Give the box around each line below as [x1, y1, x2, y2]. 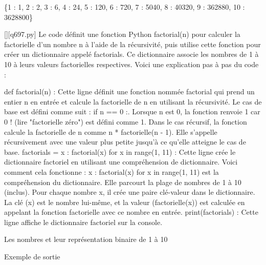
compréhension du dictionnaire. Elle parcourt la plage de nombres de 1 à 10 [4, 176, 241, 187]
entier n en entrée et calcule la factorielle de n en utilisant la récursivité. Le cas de [4, 96, 262, 107]
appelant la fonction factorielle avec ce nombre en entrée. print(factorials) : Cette [4, 207, 258, 217]
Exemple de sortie [4, 251, 60, 262]
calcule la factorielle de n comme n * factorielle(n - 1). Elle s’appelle [4, 126, 217, 137]
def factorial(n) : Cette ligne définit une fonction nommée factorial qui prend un [4, 86, 255, 97]
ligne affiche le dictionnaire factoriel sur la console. [4, 216, 163, 227]
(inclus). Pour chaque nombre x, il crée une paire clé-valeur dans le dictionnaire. [4, 187, 255, 197]
